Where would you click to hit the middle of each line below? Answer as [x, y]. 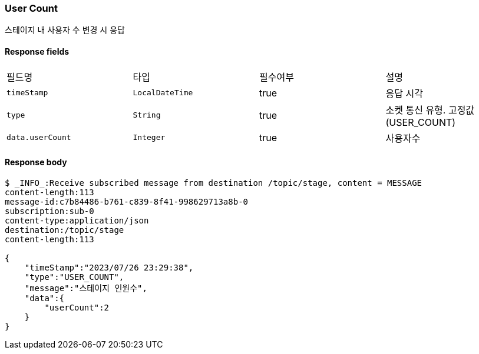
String [147, 115]
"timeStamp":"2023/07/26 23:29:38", [109, 267]
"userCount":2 [77, 307]
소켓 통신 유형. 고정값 [430, 110]
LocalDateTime [163, 93]
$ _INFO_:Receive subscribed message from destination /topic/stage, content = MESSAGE [214, 183]
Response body [36, 162]
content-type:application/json [77, 220]
